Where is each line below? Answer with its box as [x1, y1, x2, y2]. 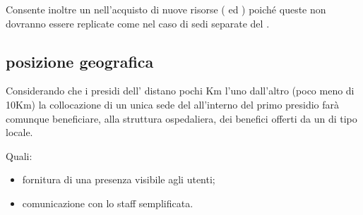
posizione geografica [6, 50, 154, 72]
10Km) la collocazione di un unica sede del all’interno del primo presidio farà [6, 97, 340, 111]
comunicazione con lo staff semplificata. [22, 195, 194, 210]
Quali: [6, 148, 32, 163]
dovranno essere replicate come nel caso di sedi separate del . [6, 16, 270, 30]
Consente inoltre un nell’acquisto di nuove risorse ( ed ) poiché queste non [6, 2, 326, 16]
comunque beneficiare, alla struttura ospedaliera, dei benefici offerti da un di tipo [6, 111, 357, 125]
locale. [6, 125, 33, 140]
